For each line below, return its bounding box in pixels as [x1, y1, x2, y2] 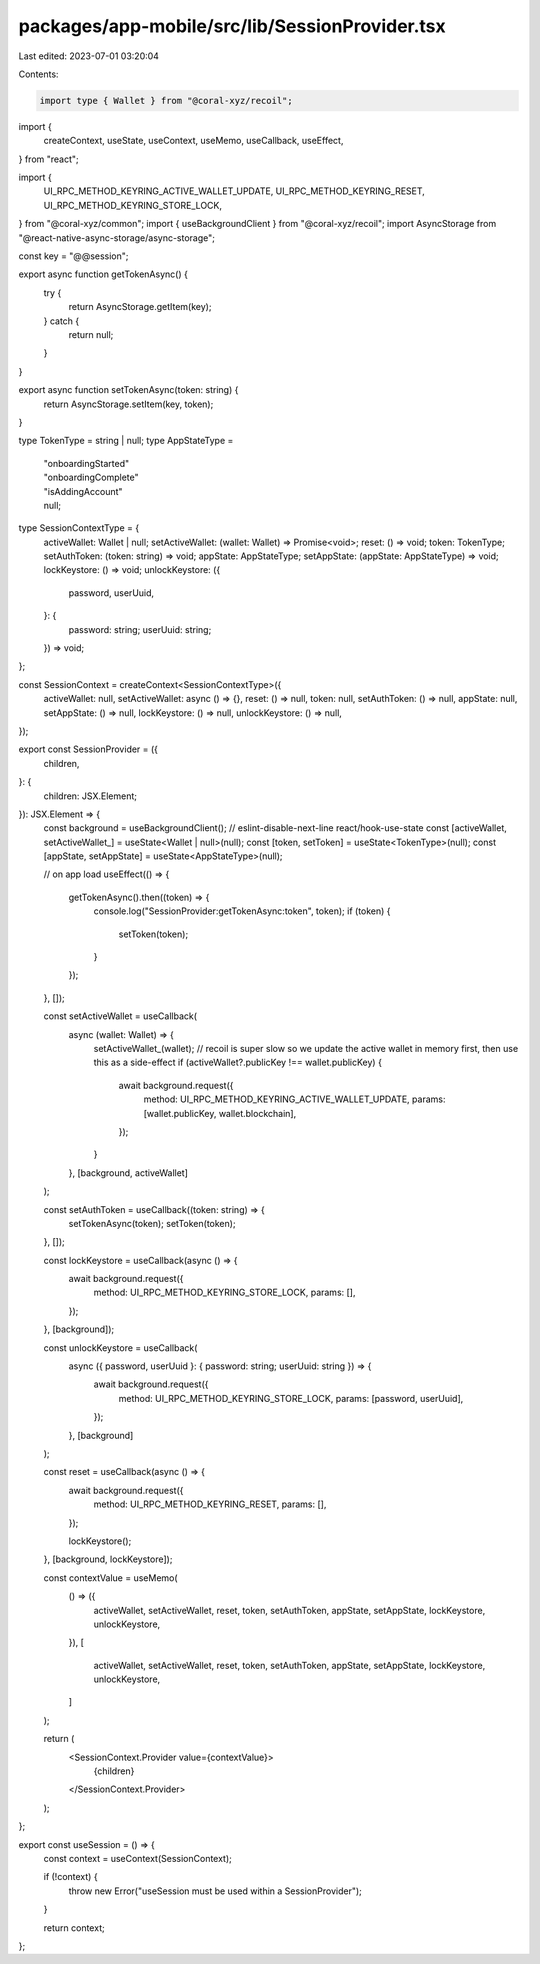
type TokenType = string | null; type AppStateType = [18, 435, 234, 447]
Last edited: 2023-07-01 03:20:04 [18, 50, 160, 62]
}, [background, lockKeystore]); [43, 1553, 173, 1565]
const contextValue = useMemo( [43, 1571, 179, 1584]
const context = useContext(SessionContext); [43, 1852, 232, 1864]
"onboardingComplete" [43, 471, 139, 484]
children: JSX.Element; [43, 790, 137, 802]
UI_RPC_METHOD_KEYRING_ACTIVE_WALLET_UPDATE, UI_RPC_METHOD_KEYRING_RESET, [43, 185, 425, 197]
